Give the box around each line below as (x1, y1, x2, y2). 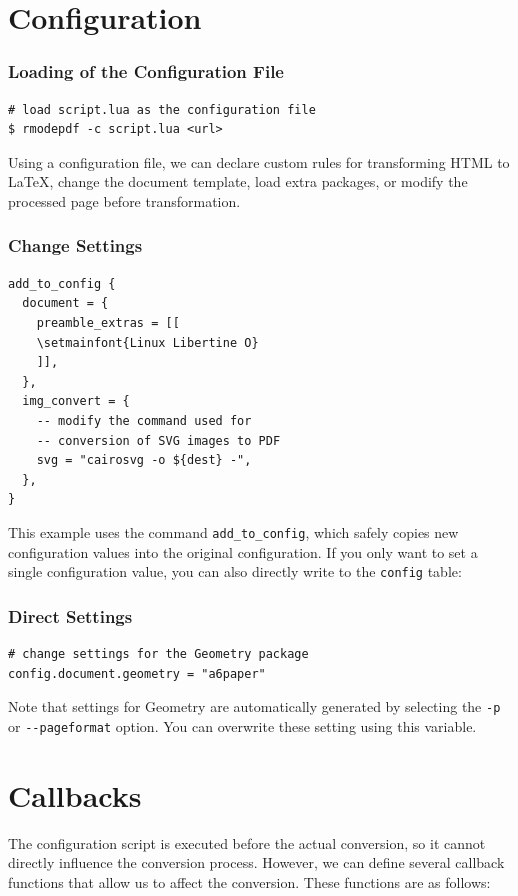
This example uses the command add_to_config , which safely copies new (8, 521, 459, 542)
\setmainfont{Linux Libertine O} (36, 335, 259, 350)
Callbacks (8, 774, 142, 815)
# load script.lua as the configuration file (8, 102, 316, 117)
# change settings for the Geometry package (8, 647, 309, 662)
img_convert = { (22, 394, 130, 409)
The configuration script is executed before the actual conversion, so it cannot (8, 832, 486, 853)
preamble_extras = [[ (36, 315, 180, 330)
